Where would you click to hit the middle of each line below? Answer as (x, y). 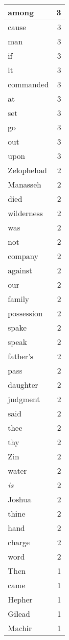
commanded (28, 84)
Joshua (20, 499)
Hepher (20, 599)
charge (19, 542)
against (20, 270)
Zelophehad (28, 170)
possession (25, 313)
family (19, 299)
